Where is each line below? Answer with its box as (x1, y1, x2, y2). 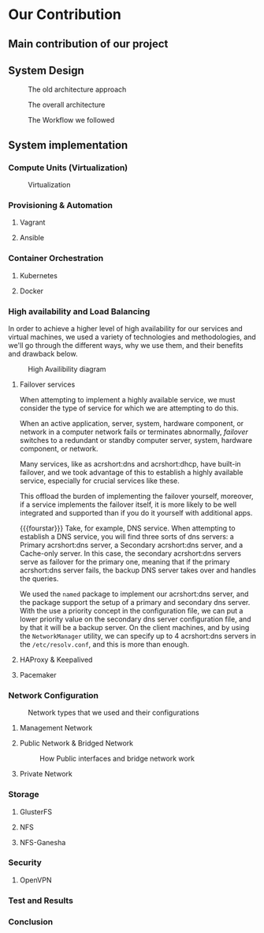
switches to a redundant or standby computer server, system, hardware (19, 435, 253, 444)
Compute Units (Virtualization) (8, 162, 128, 173)
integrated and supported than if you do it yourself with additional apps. (19, 508, 253, 517)
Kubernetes (19, 270, 58, 280)
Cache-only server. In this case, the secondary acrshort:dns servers (19, 548, 242, 558)
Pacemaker (19, 670, 57, 679)
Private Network (19, 769, 73, 779)
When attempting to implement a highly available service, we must (19, 395, 236, 404)
